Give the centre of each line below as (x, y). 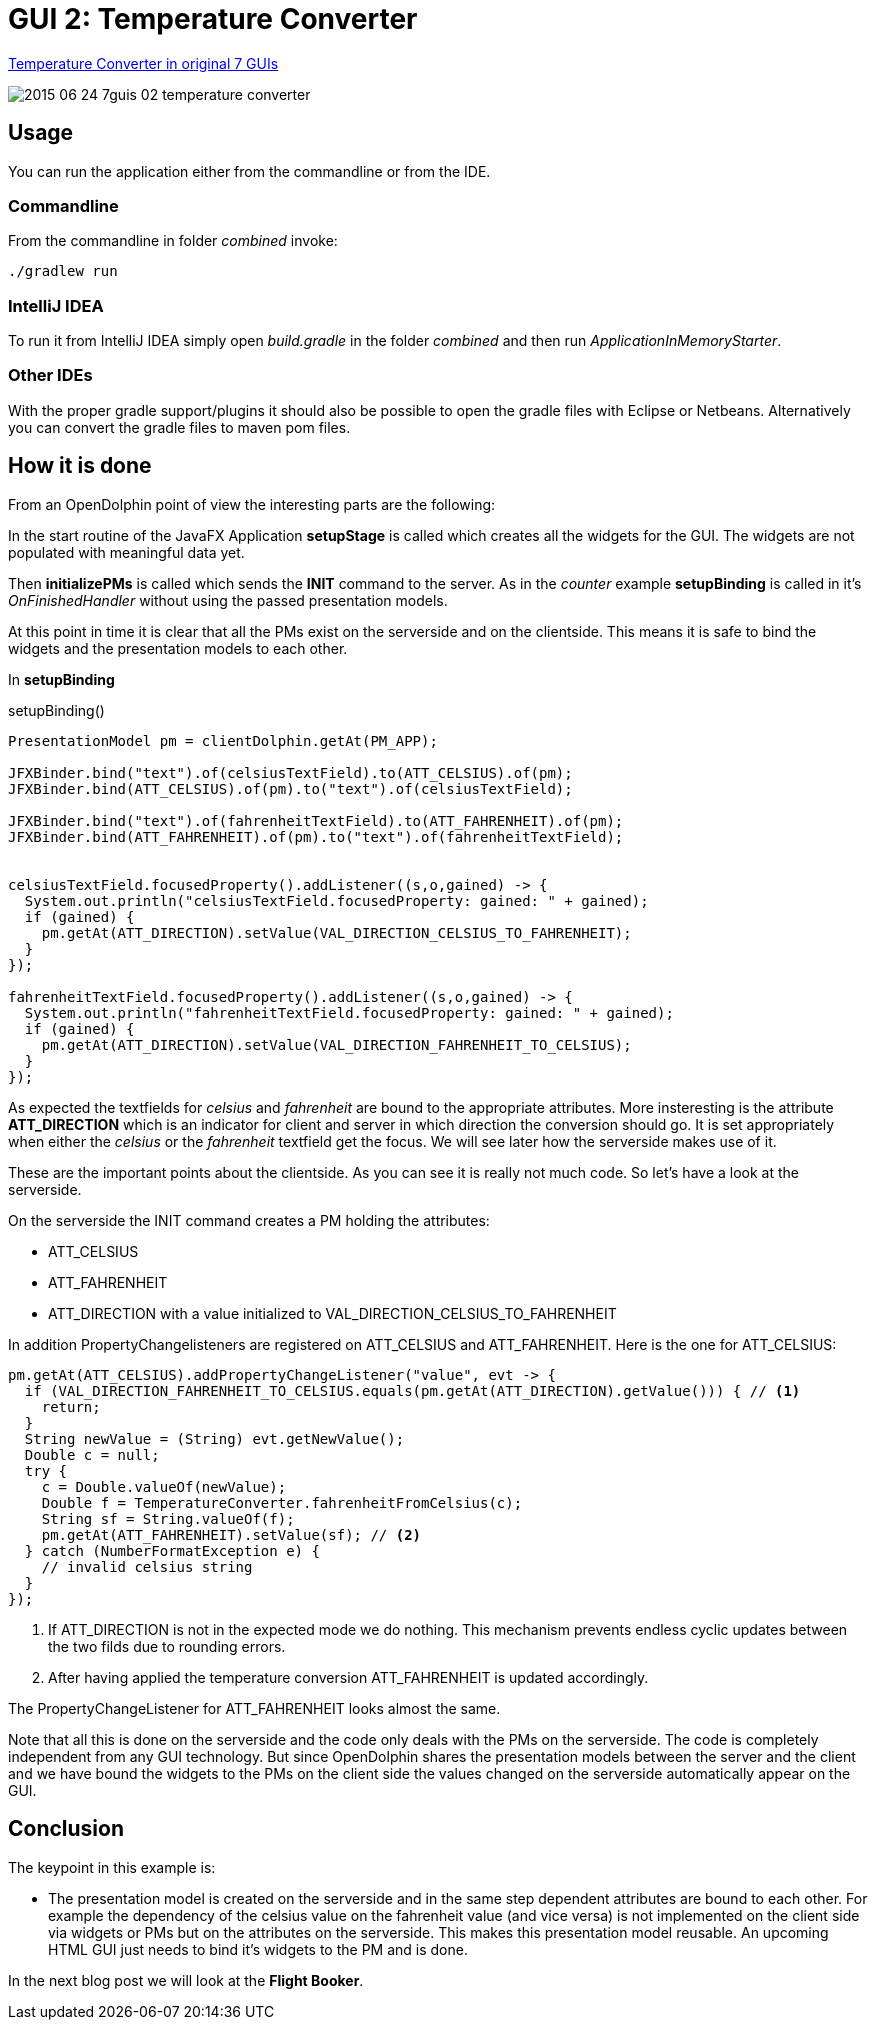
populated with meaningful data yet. (126, 552)
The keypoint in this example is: (112, 1867)
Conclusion (66, 1829)
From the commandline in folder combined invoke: (173, 241)
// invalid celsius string (147, 1566)
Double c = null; (92, 1454)
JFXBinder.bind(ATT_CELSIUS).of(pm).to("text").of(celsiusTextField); (290, 788)
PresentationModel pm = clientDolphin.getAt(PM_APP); (223, 740)
